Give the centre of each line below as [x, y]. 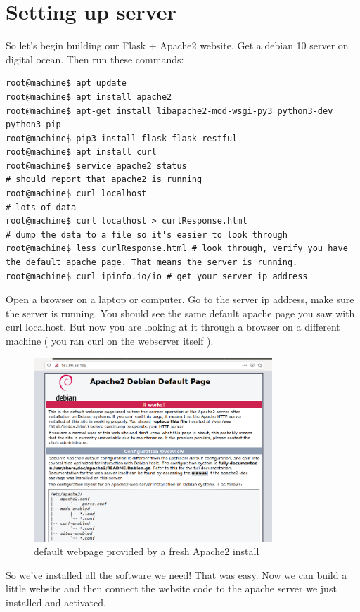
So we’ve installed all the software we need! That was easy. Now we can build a [176, 574]
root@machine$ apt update [66, 83]
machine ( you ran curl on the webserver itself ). [110, 340]
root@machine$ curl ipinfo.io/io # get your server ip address [157, 276]
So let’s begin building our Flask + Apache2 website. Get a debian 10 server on [177, 45]
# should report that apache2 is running [104, 180]
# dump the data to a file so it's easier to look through [147, 235]
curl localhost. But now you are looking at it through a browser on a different [173, 327]
